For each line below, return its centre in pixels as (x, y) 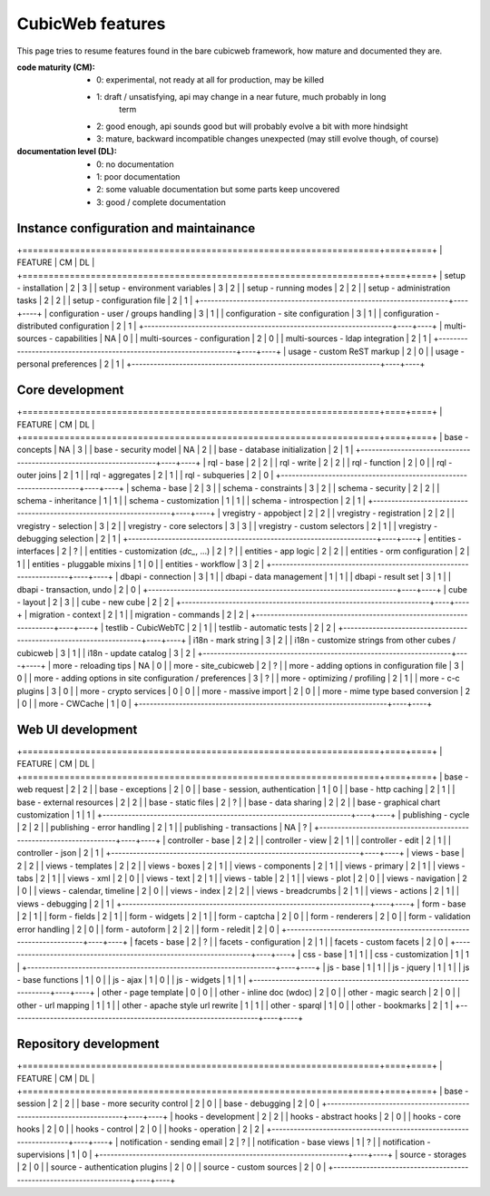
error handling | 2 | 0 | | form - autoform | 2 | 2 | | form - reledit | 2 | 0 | (148, 929)
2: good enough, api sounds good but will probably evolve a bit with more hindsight (252, 126)
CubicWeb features (91, 24)
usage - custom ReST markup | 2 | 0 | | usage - (376, 351)
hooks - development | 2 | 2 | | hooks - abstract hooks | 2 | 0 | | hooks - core (318, 1116)
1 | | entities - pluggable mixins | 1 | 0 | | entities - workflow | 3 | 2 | (141, 564)
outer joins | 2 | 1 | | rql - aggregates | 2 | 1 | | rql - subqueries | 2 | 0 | (145, 475)
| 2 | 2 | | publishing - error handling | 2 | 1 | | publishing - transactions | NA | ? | (164, 828)
